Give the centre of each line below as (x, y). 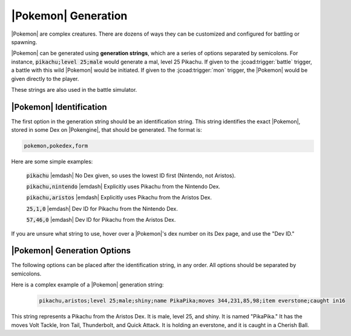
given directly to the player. (45, 79)
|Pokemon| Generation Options (71, 251)
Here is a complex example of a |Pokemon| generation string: (87, 285)
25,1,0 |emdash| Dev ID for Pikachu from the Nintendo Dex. (102, 208)
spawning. (24, 42)
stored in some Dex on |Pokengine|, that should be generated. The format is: (107, 130)
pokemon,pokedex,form (56, 146)
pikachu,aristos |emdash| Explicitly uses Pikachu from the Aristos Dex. (119, 198)
